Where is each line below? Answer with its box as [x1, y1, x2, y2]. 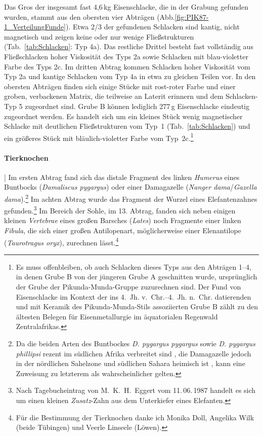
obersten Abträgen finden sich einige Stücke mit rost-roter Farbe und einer [4, 81, 236, 91]
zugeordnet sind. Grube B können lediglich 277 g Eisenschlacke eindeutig [25, 100, 249, 111]
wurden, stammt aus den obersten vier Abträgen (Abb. [4, 11, 175, 22]
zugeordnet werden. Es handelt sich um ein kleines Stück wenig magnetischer [4, 111, 243, 121]
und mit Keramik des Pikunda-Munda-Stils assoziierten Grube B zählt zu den [16, 301, 258, 312]
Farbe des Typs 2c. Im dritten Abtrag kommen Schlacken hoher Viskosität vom [4, 61, 250, 71]
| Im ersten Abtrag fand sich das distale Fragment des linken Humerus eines [4, 171, 240, 182]
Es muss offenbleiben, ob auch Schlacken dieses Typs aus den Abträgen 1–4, [16, 261, 251, 272]
